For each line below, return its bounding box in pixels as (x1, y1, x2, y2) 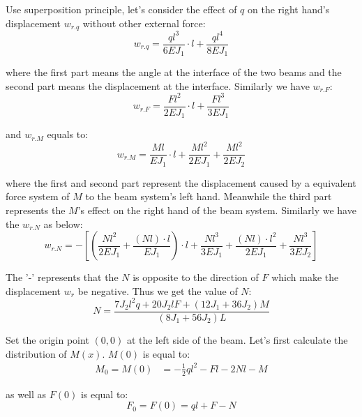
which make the (271, 270, 339, 285)
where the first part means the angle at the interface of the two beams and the (6, 65, 342, 79)
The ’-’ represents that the (6, 270, 119, 285)
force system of (6, 189, 70, 204)
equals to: (47, 127, 89, 142)
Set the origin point (6, 333, 89, 347)
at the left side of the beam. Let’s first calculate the (126, 333, 348, 347)
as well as (6, 386, 47, 401)
